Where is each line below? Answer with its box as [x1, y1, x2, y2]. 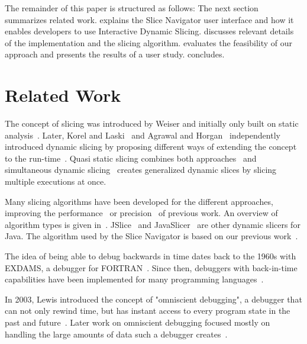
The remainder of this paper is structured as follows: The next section [5, 2, 258, 14]
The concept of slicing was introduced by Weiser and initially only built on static [5, 117, 299, 130]
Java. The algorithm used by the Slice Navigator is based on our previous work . [5, 230, 298, 242]
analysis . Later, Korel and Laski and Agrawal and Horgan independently [5, 128, 280, 141]
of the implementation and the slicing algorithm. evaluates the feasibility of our [5, 36, 293, 49]
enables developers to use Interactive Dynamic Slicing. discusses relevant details [5, 25, 294, 37]
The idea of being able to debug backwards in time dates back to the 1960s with [5, 250, 296, 262]
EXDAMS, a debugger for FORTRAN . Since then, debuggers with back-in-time [5, 261, 298, 274]
